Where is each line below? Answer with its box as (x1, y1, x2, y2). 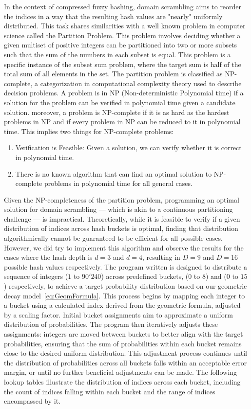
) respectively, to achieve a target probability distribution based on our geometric (4, 281, 247, 291)
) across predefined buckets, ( (101, 271, 189, 281)
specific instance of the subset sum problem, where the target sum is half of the (4, 59, 241, 69)
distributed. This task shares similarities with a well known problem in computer (4, 21, 246, 31)
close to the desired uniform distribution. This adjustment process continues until (4, 348, 247, 358)
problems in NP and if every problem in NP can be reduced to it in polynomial (4, 116, 241, 127)
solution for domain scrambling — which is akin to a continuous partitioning (4, 204, 233, 214)
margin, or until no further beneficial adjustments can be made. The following (4, 367, 237, 377)
